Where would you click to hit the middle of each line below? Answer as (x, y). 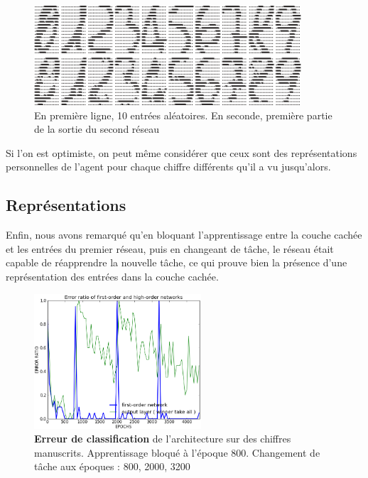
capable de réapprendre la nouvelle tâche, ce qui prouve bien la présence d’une (177, 262)
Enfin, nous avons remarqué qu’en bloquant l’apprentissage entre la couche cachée (184, 235)
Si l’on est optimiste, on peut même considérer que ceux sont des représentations (182, 152)
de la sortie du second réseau (97, 129)
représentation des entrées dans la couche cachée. (112, 276)
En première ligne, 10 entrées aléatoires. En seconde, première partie (183, 115)
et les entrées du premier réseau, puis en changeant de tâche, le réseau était (170, 248)
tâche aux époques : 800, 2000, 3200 (112, 466)
